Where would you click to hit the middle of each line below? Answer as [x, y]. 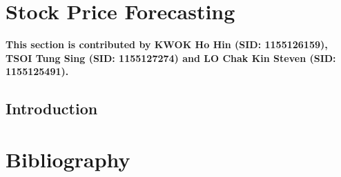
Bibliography [68, 159]
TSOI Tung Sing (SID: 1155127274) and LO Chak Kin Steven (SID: [171, 58]
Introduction [52, 108]
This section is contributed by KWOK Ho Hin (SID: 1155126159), [167, 44]
